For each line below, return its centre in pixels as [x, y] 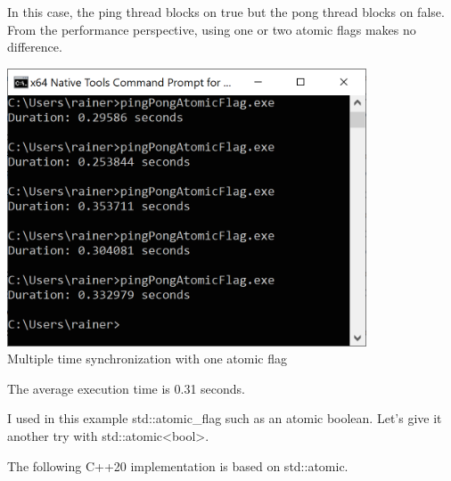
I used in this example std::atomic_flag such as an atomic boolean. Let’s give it [225, 418]
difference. [35, 47]
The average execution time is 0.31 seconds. [126, 388]
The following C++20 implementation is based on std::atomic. [178, 465]
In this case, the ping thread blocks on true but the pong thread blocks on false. [226, 12]
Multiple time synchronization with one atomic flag [147, 359]
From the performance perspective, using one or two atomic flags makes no [212, 29]
